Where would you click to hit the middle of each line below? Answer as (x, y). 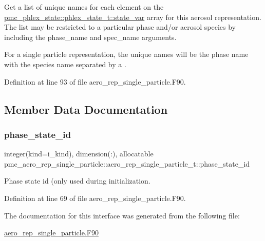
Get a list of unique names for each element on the (84, 7)
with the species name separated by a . (65, 64)
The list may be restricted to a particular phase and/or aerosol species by (120, 27)
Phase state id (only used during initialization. (77, 181)
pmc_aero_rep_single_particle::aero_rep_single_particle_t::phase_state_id (127, 163)
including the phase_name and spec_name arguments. (90, 37)
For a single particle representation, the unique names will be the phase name (126, 54)
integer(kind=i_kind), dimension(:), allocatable (79, 154)
